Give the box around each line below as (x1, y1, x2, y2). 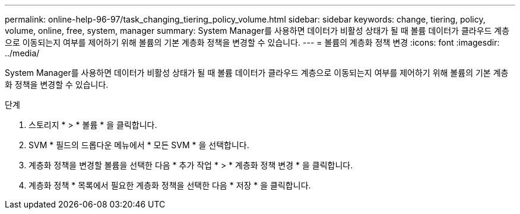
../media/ (5, 48, 40, 58)
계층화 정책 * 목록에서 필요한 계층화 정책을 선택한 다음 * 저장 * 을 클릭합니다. (28, 180, 311, 190)
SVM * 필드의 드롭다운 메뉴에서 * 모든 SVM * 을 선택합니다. (28, 140, 249, 150)
